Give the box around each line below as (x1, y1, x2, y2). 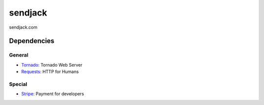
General (9, 52, 29, 58)
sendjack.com (9, 24, 38, 30)
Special (9, 81, 27, 87)
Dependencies (9, 37, 55, 45)
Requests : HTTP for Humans (21, 69, 79, 75)
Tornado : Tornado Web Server (21, 62, 83, 68)
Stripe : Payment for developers (21, 91, 84, 97)
